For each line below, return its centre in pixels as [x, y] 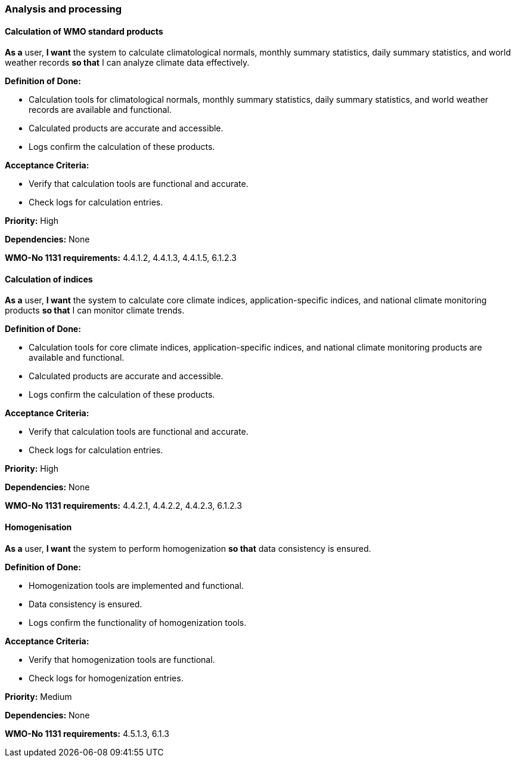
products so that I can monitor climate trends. [95, 311]
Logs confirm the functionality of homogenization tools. [138, 622]
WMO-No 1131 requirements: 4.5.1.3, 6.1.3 [87, 733]
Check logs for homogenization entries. [106, 678]
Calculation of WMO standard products [84, 31]
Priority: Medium [38, 696]
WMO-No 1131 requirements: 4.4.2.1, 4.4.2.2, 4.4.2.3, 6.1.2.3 [123, 506]
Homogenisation [38, 527]
